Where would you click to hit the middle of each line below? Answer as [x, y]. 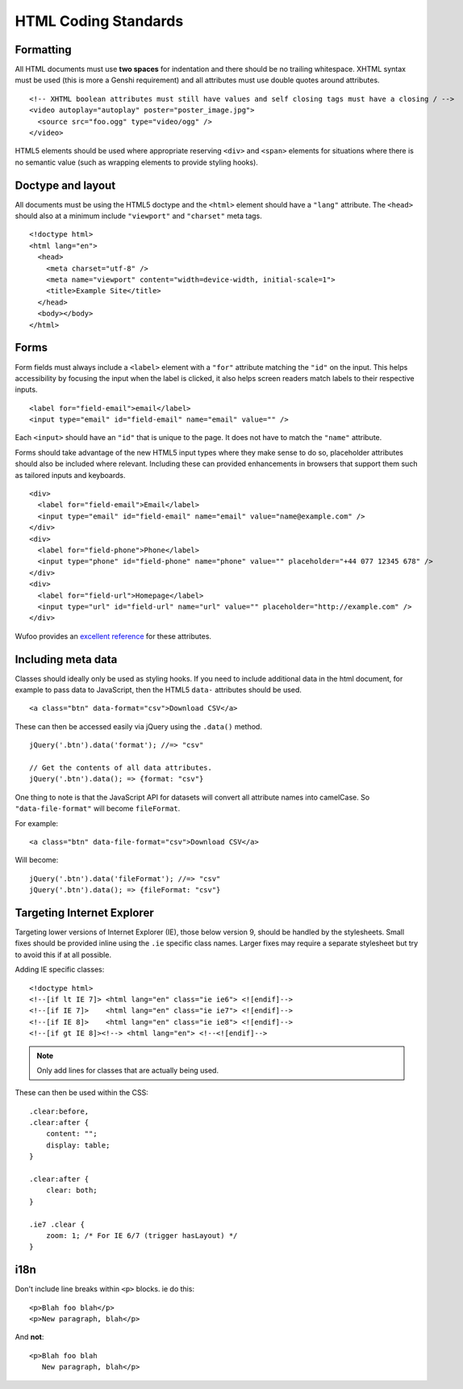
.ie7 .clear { [57, 1224]
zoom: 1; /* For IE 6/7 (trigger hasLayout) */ [142, 1235]
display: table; [78, 1145]
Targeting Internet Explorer [84, 913]
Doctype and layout [65, 185]
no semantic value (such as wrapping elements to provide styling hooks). [136, 162]
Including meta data [66, 659]
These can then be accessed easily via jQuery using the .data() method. [138, 726]
